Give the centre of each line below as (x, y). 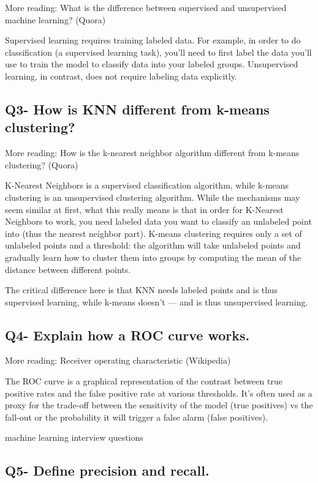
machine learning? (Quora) (55, 19)
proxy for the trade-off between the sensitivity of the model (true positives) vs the (159, 405)
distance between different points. (68, 269)
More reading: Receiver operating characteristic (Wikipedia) (118, 360)
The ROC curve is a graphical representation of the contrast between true (144, 381)
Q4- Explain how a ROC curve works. (127, 335)
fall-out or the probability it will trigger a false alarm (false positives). (137, 417)
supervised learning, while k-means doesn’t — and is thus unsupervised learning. (157, 301)
